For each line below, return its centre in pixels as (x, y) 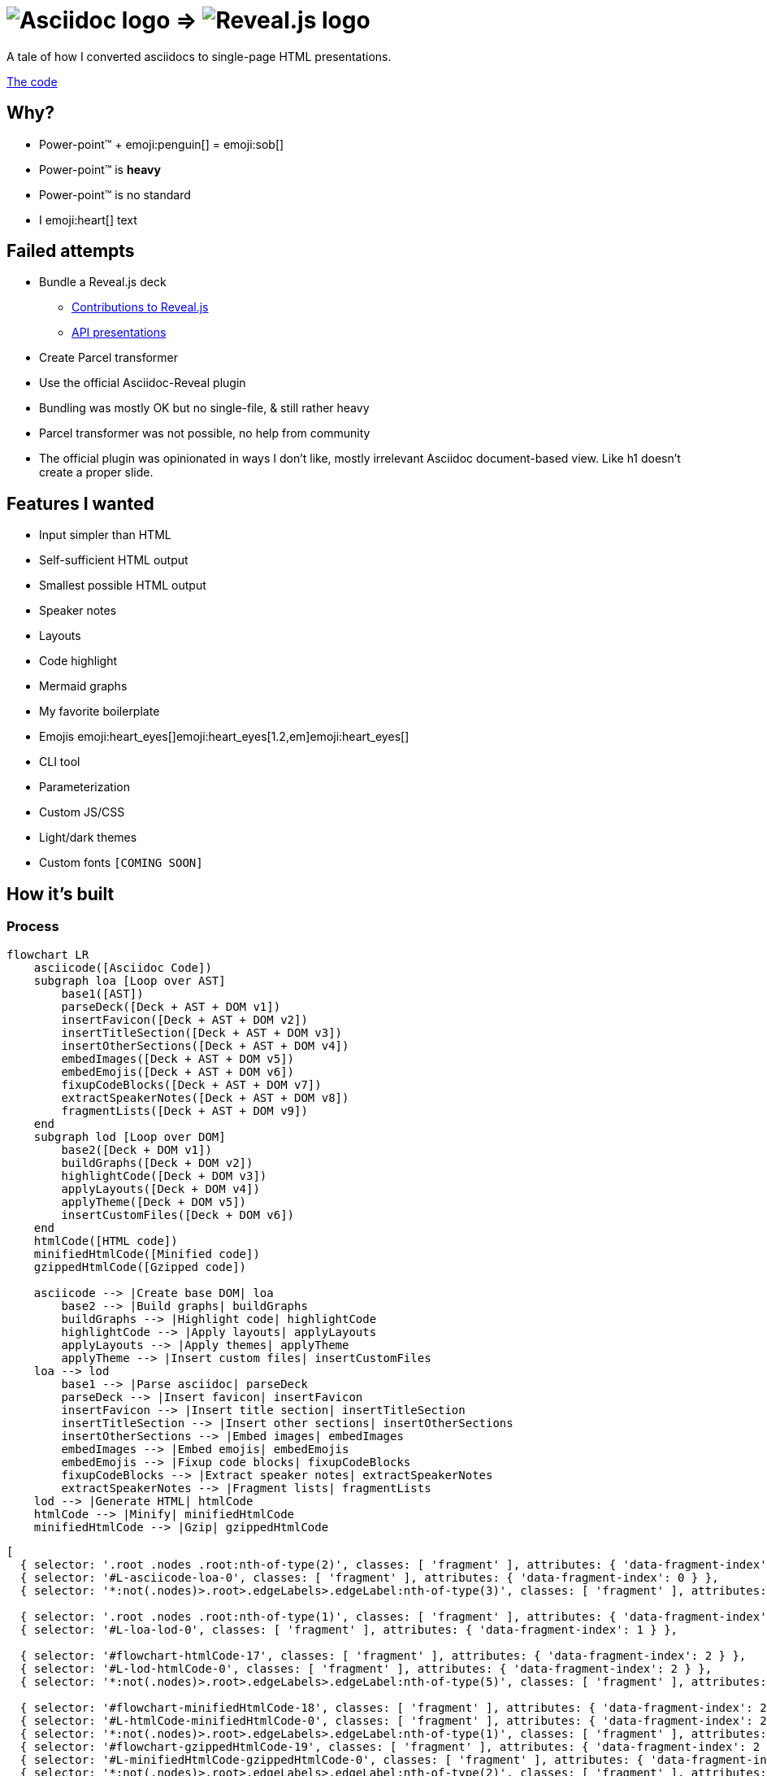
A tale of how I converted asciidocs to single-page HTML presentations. (199, 56)
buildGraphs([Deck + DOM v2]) (157, 1162)
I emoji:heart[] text (88, 220)
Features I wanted (80, 503)
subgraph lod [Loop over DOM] (130, 1136)
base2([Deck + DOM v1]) (136, 1149)
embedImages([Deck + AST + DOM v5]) (178, 1058)
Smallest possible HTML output (123, 585)
